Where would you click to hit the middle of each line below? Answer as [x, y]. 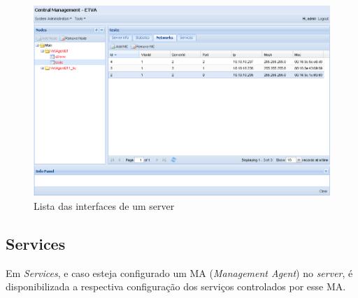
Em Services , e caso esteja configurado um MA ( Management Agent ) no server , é [179, 272]
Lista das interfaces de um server [104, 205]
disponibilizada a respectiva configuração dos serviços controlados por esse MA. [176, 286]
